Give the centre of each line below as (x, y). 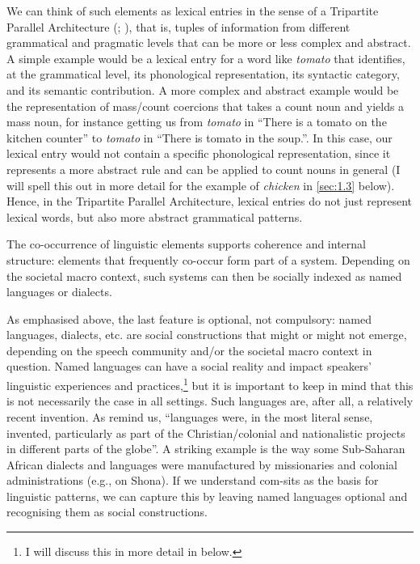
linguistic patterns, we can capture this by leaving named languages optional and (207, 496)
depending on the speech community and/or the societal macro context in (189, 350)
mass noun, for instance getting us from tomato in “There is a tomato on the (197, 122)
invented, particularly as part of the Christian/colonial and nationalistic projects (206, 433)
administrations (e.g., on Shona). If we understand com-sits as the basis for (193, 480)
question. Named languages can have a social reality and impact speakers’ (189, 366)
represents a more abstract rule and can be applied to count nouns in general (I (204, 169)
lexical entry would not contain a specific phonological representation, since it (199, 153)
